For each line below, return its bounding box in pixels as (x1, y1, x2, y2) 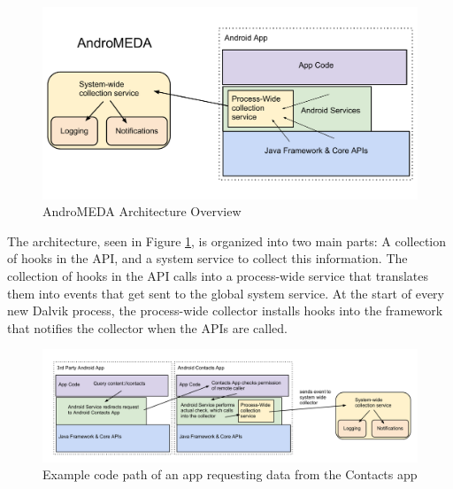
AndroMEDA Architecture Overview (42, 202, 242, 221)
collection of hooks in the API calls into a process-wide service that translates (7, 266, 429, 284)
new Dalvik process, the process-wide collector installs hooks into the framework (7, 301, 443, 320)
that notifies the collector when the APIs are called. (7, 318, 288, 337)
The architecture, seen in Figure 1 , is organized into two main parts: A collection (7, 231, 447, 250)
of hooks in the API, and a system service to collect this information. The (7, 249, 408, 268)
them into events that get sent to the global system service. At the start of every (7, 283, 444, 302)
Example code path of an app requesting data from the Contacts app (42, 465, 418, 484)
